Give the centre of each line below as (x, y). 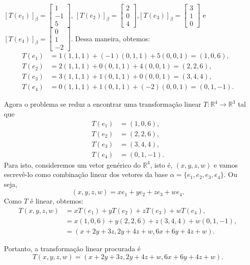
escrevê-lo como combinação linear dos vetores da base (86, 174)
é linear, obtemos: (57, 201)
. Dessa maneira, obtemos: (110, 38)
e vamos (226, 164)
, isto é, (161, 164)
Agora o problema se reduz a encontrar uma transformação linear (103, 104)
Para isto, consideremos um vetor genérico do (72, 164)
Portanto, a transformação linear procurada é (72, 249)
